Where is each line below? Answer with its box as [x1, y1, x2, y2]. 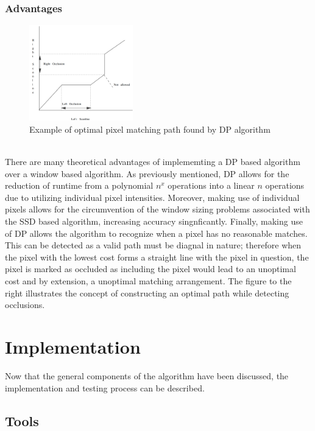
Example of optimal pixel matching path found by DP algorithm [29, 122, 271, 135]
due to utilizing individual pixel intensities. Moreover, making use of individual [5, 191, 300, 203]
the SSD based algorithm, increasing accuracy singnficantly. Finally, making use [5, 215, 303, 228]
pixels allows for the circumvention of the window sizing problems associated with [5, 203, 310, 215]
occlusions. [5, 298, 45, 311]
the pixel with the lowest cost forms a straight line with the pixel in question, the [5, 250, 309, 263]
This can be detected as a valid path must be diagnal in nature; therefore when [5, 239, 302, 251]
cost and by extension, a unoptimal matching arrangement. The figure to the [5, 275, 292, 287]
